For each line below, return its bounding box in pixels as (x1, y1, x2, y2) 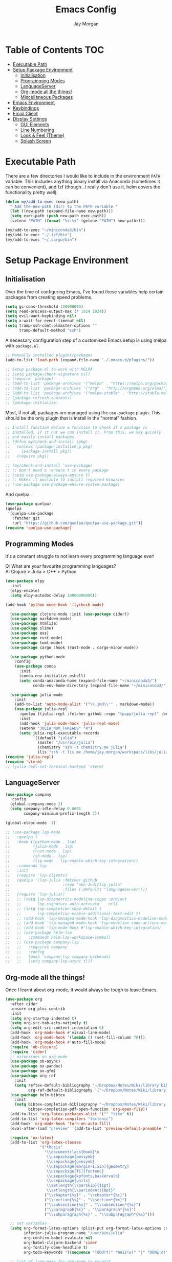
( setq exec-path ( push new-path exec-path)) (10, 214, 106, 219)
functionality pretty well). (5, 189, 58, 195)
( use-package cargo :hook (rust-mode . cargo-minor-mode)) (10, 645, 139, 650)
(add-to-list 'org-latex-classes (10, 1140, 81, 1145)
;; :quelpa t (5, 834, 38, 839)
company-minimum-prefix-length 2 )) (24, 811, 100, 816)
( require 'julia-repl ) (5, 755, 54, 760)
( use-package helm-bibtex (10, 1092, 66, 1097)
